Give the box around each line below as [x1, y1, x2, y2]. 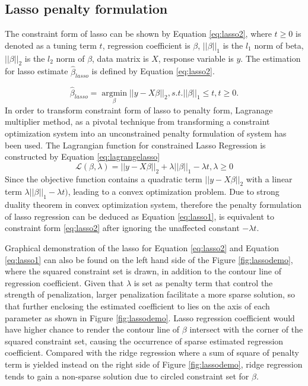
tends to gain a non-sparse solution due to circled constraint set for [5, 369, 249, 382]
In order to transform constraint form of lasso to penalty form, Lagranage [5, 103, 273, 116]
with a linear [246, 172, 293, 185]
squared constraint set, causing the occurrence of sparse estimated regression [5, 334, 284, 347]
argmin [101, 88, 128, 97]
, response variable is [158, 52, 234, 64]
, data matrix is [92, 52, 149, 64]
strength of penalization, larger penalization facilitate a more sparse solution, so [5, 288, 296, 300]
